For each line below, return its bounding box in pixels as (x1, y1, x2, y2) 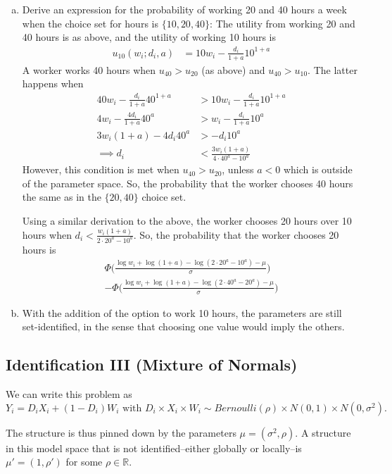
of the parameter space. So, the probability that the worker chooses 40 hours (22, 175, 353, 190)
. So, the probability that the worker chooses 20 (133, 227, 339, 242)
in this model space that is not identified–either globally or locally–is (6, 440, 302, 455)
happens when (22, 76, 84, 91)
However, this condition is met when (22, 162, 179, 177)
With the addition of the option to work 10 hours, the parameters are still (22, 305, 342, 320)
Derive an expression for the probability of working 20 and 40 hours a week (22, 2, 347, 16)
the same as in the (22, 189, 101, 204)
